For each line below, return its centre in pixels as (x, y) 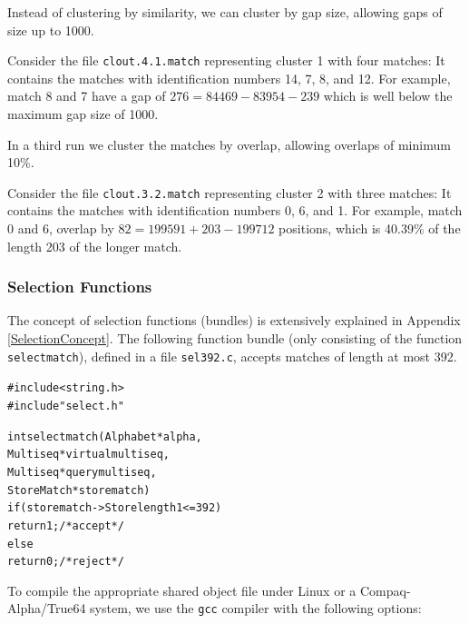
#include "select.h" (66, 406)
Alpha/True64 (47, 608)
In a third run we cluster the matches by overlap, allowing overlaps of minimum (229, 144)
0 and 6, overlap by (61, 228)
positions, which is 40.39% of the (370, 228)
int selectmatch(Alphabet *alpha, (105, 436)
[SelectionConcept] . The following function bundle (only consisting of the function (235, 338)
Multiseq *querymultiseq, (82, 472)
